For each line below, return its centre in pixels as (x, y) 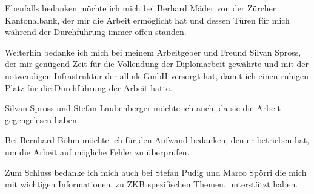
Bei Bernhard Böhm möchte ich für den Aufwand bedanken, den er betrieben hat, (157, 140)
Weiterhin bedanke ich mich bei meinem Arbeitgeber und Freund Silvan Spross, (153, 52)
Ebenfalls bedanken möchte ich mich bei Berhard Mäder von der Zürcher (141, 8)
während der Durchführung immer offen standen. (96, 32)
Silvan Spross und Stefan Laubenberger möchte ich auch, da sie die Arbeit (143, 108)
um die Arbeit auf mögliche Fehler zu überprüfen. (97, 151)
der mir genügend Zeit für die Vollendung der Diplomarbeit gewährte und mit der (157, 64)
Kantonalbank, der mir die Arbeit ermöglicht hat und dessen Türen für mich (147, 20)
